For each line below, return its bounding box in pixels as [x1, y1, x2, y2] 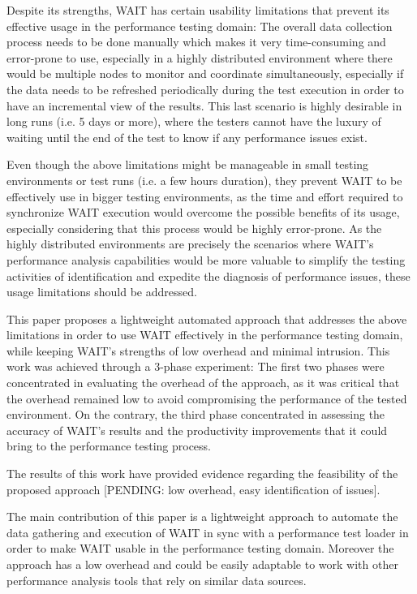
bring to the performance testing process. [6, 437, 211, 454]
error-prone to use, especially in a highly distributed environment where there [6, 49, 393, 66]
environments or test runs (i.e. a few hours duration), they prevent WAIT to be [6, 171, 402, 188]
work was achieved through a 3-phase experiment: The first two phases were [6, 358, 385, 375]
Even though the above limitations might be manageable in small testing [6, 156, 369, 173]
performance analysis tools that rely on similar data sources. [6, 571, 307, 588]
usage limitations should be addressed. [6, 283, 197, 300]
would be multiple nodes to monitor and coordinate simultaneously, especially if [6, 65, 404, 82]
